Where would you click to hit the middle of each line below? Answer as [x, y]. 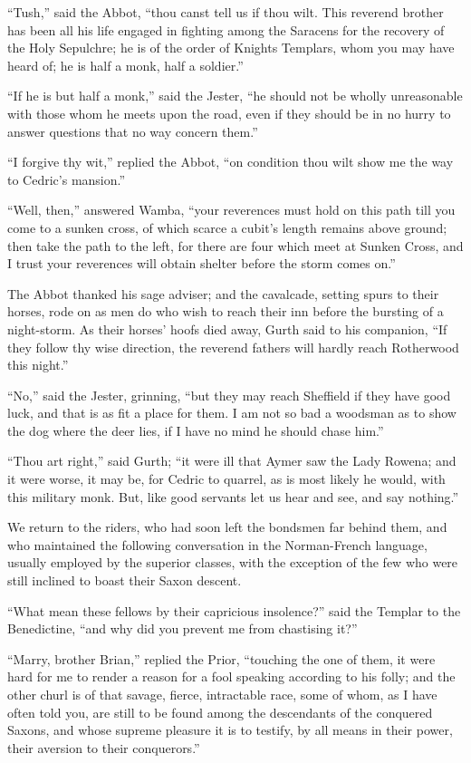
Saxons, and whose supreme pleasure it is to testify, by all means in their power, [230, 730]
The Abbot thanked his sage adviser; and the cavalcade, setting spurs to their [223, 293]
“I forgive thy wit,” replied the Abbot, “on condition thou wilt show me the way [231, 162]
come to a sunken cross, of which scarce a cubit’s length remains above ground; [227, 227]
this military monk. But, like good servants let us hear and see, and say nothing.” [233, 496]
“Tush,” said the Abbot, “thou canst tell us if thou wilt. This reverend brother [226, 12]
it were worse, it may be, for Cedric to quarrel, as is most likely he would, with [226, 479]
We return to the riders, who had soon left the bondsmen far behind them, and [227, 527]
